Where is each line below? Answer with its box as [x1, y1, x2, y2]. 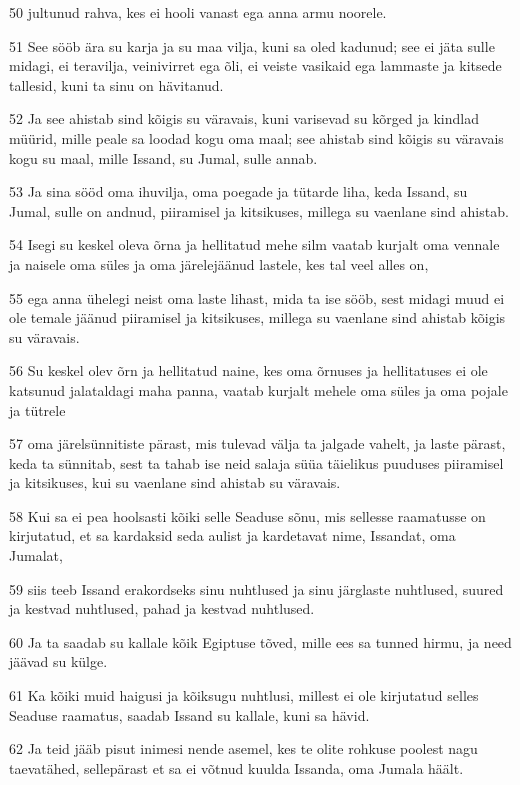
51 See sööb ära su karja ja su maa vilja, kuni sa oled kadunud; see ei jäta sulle [9, 35, 495, 56]
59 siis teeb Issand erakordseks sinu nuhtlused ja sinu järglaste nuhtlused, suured [9, 578, 504, 599]
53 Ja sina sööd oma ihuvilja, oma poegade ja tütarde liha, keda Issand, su [9, 181, 468, 202]
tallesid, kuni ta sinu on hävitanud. [9, 74, 224, 95]
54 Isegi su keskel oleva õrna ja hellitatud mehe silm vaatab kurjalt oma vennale [9, 234, 500, 255]
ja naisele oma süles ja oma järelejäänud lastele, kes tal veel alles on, [9, 253, 429, 274]
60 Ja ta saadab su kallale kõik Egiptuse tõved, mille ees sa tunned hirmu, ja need [9, 631, 512, 652]
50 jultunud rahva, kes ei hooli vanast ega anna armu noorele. [9, 2, 387, 22]
